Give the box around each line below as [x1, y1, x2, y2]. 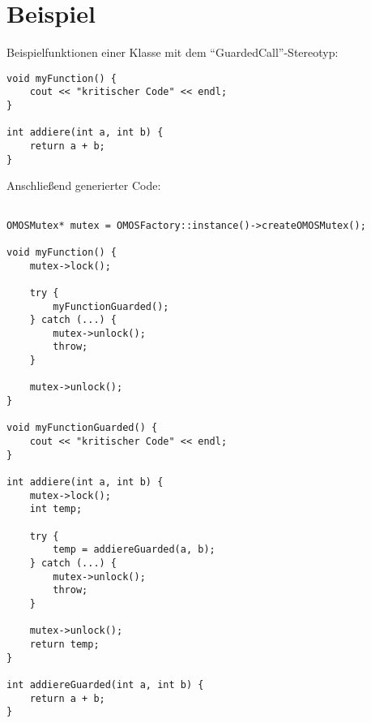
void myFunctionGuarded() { [6, 422, 158, 434]
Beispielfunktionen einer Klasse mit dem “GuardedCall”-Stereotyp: [6, 44, 339, 61]
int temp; [29, 503, 83, 515]
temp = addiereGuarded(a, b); [53, 544, 215, 556]
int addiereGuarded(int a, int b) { [6, 678, 204, 691]
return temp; [29, 638, 100, 650]
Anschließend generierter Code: [6, 177, 161, 194]
